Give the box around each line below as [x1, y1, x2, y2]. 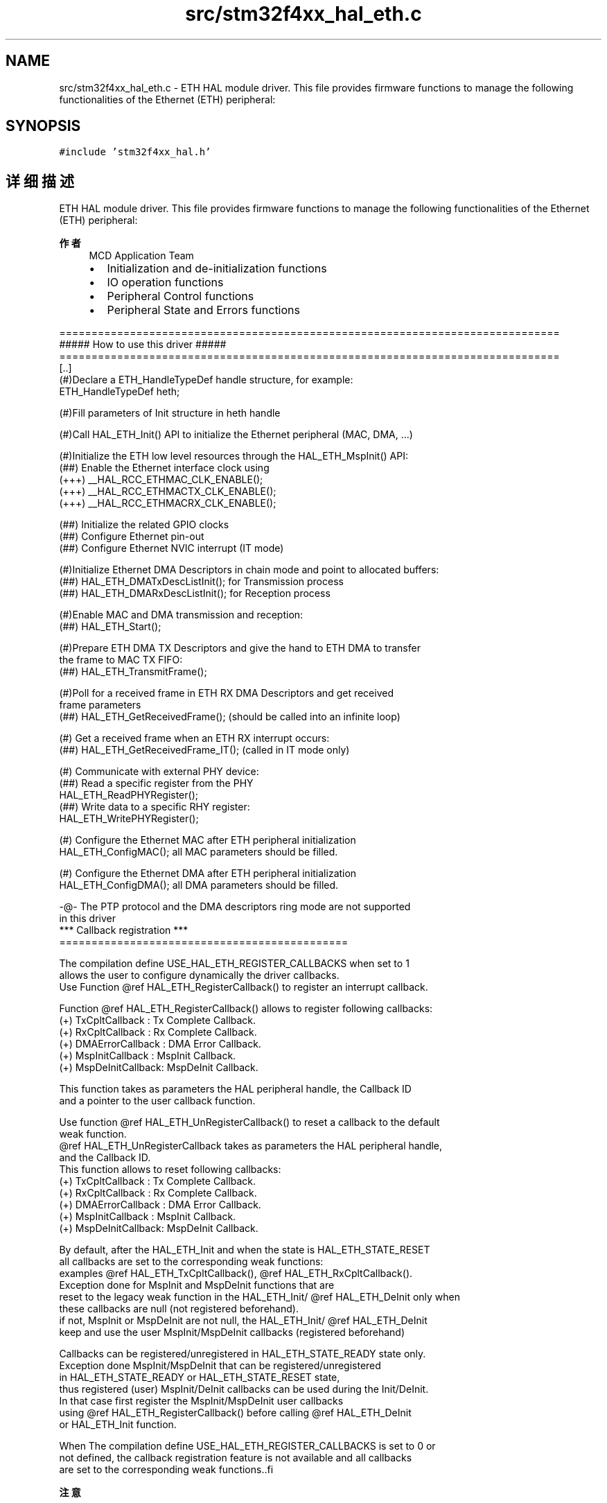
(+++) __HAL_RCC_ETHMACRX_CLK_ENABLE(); [59, 497, 276, 510]
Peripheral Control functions [107, 289, 254, 304]
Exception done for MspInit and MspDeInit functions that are [59, 1279, 335, 1292]
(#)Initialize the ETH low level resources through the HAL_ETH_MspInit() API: [59, 450, 408, 462]
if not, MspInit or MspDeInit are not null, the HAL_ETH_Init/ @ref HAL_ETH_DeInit [59, 1314, 428, 1327]
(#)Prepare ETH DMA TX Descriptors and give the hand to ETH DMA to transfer [59, 642, 421, 654]
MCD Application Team [89, 250, 194, 262]
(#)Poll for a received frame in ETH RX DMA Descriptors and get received [59, 687, 394, 700]
